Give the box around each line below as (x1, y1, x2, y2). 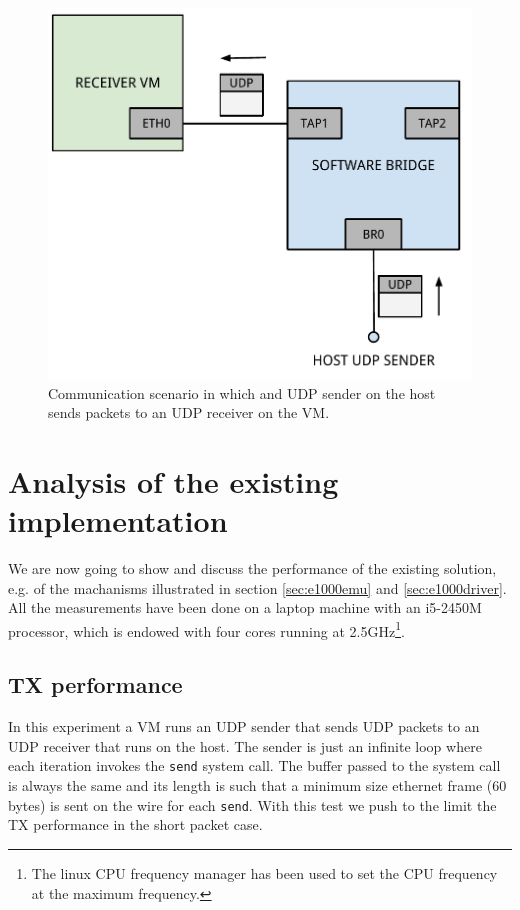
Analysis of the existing (8, 460, 339, 501)
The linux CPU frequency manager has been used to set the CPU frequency (31, 862, 498, 883)
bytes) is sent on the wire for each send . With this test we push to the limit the (8, 794, 497, 815)
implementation (8, 500, 228, 541)
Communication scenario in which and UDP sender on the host (48, 382, 436, 403)
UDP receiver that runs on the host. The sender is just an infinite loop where (8, 735, 482, 756)
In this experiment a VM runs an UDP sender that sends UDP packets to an (8, 716, 480, 737)
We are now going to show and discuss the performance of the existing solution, (8, 558, 497, 579)
